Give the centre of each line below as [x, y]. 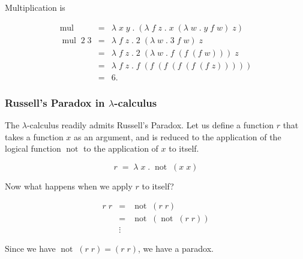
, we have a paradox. [176, 249]
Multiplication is [35, 7]
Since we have [30, 249]
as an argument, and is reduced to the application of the [178, 136]
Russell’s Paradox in [55, 102]
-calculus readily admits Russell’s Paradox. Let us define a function [150, 124]
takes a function [34, 136]
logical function [33, 148]
